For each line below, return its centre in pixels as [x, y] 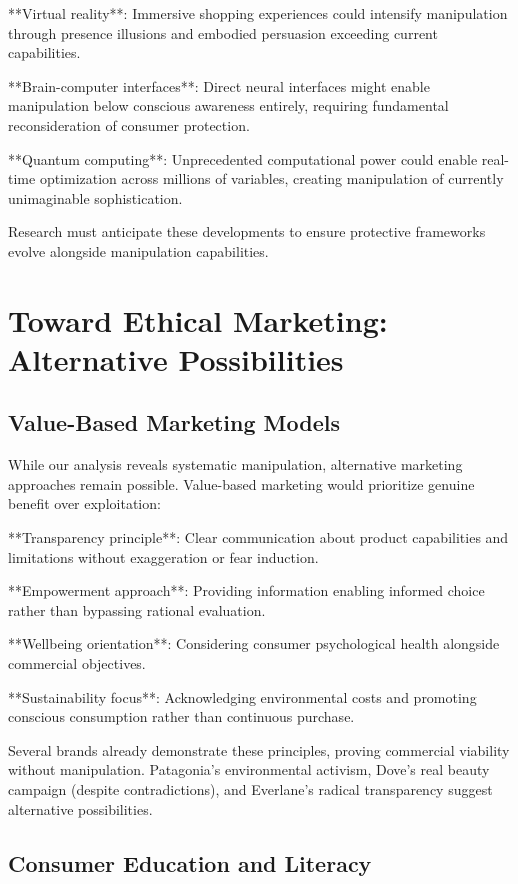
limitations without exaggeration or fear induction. [163, 556]
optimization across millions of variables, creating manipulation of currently [271, 178]
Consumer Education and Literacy [190, 862]
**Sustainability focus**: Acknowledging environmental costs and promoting [242, 696]
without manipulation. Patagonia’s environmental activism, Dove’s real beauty [249, 769]
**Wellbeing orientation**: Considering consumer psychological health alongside [254, 643]
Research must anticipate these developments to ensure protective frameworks [247, 231]
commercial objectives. [77, 663]
